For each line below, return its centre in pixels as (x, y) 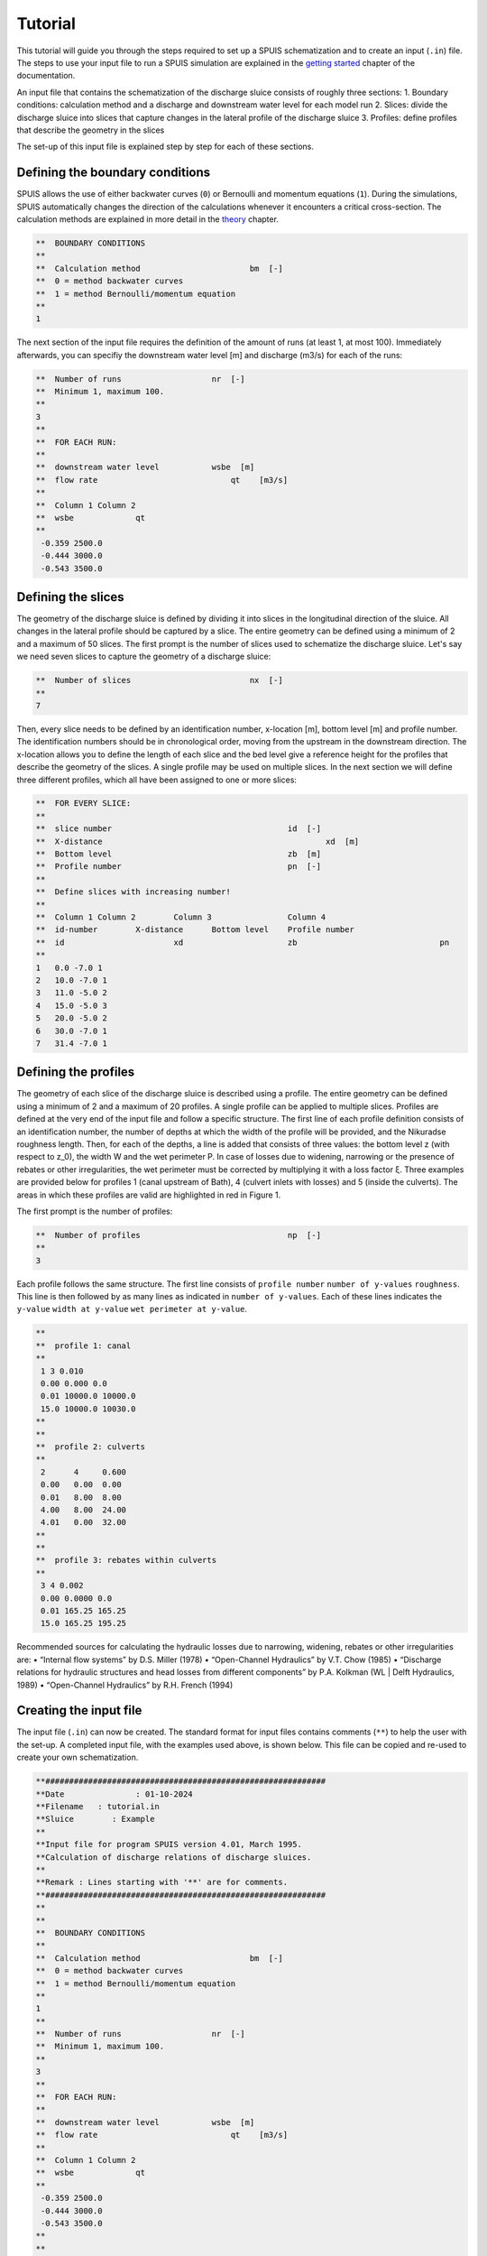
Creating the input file (79, 1710)
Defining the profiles (76, 1073)
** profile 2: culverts (91, 1447)
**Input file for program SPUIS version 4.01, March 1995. (169, 1845)
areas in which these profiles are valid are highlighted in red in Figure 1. (149, 1195)
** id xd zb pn (243, 942)
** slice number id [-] (179, 829)
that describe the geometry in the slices (91, 130)
